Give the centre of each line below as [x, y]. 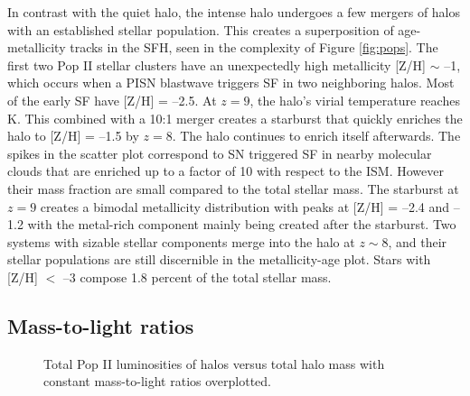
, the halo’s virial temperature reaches [355, 100]
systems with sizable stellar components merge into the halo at [181, 241]
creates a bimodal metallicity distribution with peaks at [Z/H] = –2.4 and [245, 206]
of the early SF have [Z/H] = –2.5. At [112, 100]
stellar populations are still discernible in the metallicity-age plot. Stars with [219, 259]
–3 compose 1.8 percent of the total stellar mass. [197, 276]
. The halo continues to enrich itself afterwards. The [316, 136]
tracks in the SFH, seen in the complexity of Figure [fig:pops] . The [254, 47]
